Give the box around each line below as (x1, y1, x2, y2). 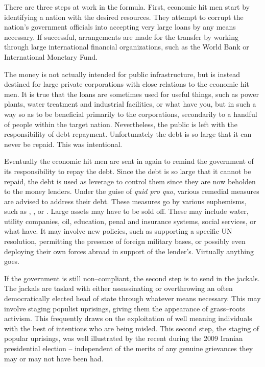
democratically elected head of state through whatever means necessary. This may (4, 293, 261, 304)
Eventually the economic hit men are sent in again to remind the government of (4, 156, 254, 166)
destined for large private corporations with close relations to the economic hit (4, 79, 250, 89)
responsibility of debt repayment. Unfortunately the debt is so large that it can (4, 129, 252, 139)
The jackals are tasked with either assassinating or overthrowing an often (4, 283, 233, 293)
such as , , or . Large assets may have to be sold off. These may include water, (4, 206, 249, 216)
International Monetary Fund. (4, 51, 98, 62)
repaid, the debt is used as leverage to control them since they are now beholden (4, 176, 256, 186)
